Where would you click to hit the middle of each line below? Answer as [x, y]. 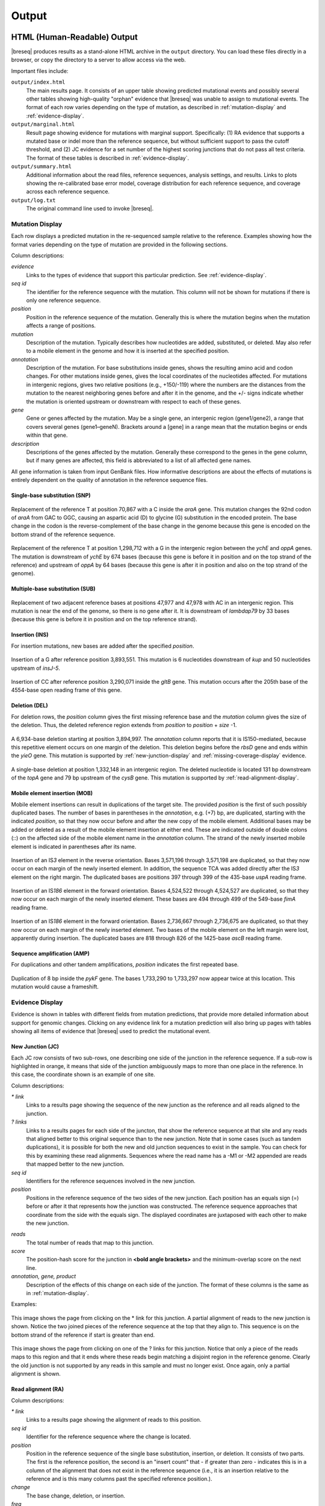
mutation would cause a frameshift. [55, 987]
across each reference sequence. [68, 192]
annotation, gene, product [44, 1276]
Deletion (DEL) [29, 705]
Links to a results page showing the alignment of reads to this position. [114, 1420]
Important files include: [40, 71]
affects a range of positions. [61, 326]
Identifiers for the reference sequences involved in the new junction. [111, 1181]
